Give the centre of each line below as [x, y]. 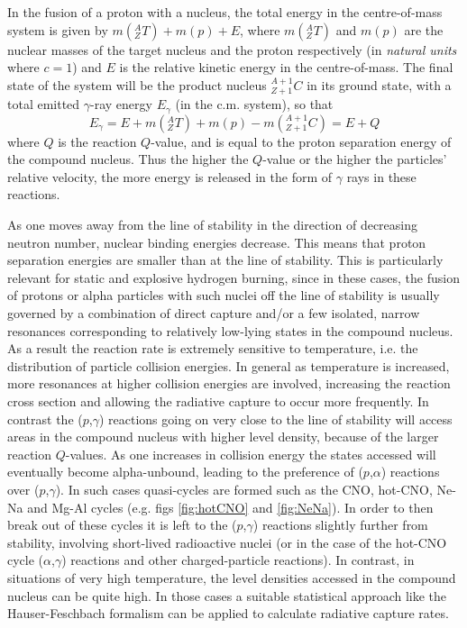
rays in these [381, 176]
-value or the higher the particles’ [355, 159]
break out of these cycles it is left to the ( [122, 525]
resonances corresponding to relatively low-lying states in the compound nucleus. [230, 330]
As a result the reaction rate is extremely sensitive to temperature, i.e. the [213, 348]
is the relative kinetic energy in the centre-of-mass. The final [286, 67]
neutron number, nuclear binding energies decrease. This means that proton [217, 242]
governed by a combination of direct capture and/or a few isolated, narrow [214, 313]
